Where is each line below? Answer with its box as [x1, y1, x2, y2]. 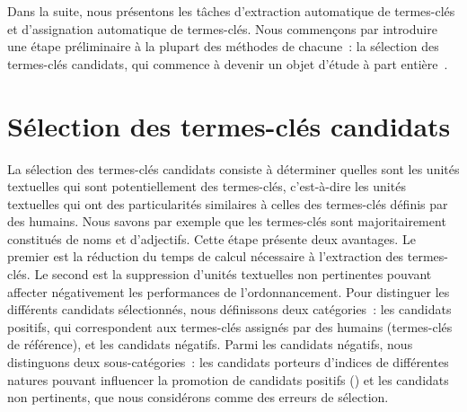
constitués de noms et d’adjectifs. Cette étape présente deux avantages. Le [7, 229, 416, 248]
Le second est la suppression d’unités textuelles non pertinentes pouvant [34, 265, 432, 284]
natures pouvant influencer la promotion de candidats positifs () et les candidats [7, 370, 449, 389]
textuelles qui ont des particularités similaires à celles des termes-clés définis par [7, 194, 448, 213]
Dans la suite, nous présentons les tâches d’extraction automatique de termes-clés [7, 2, 455, 20]
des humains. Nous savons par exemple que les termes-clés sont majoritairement [7, 212, 446, 231]
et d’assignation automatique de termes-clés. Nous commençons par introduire [7, 19, 437, 38]
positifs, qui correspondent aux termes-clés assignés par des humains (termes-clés [7, 317, 453, 336]
